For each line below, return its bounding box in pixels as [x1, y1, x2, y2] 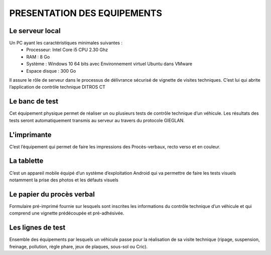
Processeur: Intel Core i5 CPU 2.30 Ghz [26, 47, 108, 53]
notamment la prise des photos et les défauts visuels [9, 177, 119, 183]
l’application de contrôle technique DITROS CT [9, 84, 105, 90]
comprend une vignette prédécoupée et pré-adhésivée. [9, 210, 124, 216]
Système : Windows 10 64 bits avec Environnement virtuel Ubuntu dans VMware [26, 61, 193, 67]
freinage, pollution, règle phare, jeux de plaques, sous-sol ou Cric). [9, 243, 148, 249]
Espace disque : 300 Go [26, 68, 76, 74]
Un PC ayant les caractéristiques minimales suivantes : [9, 40, 123, 46]
